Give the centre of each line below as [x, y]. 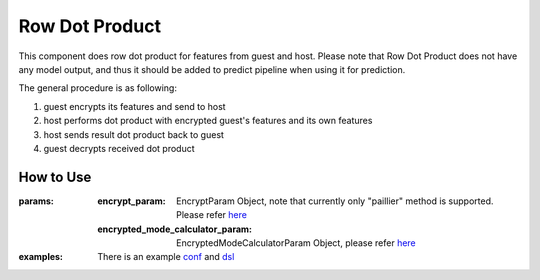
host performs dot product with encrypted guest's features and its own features [208, 121]
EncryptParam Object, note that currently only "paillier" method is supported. [335, 201]
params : [36, 201]
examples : [41, 257]
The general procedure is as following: [97, 88]
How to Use [55, 176]
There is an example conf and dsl [166, 257]
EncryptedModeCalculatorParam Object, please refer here [296, 242]
